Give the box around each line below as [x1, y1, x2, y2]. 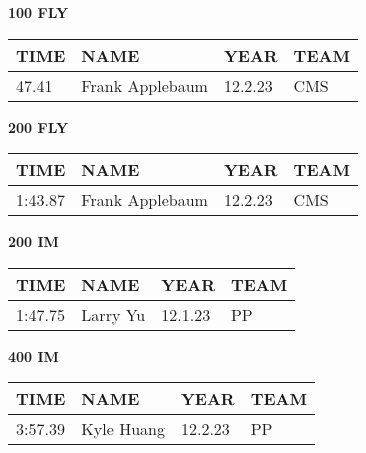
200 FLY [8, 116, 69, 137]
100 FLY [8, 2, 69, 22]
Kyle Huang [81, 417, 165, 441]
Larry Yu [81, 302, 146, 326]
